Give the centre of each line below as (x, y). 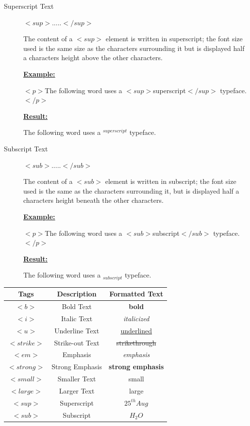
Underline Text (77, 330)
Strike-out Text (77, 342)
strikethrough (136, 342)
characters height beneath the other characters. (93, 200)
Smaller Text (77, 379)
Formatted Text (136, 294)
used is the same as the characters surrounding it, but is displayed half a (131, 190)
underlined (136, 330)
